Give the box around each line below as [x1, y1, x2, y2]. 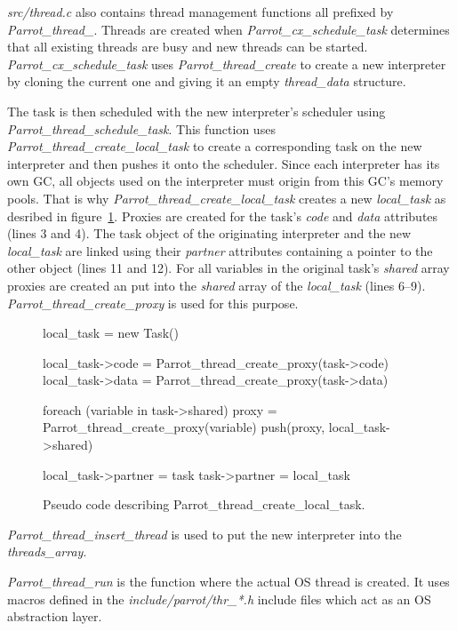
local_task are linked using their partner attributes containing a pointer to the [7, 241, 433, 260]
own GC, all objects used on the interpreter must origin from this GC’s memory [7, 172, 444, 190]
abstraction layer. [7, 607, 102, 626]
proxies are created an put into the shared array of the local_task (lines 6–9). [7, 276, 426, 294]
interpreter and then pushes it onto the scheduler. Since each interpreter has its [7, 154, 440, 172]
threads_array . [7, 542, 87, 561]
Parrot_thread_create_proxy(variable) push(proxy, [43, 418, 325, 436]
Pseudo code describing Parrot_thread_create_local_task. [43, 495, 365, 514]
